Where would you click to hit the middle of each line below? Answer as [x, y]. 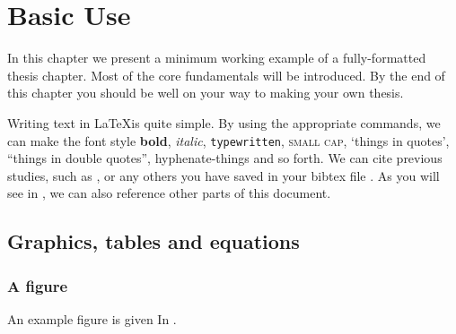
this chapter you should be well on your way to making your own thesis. [206, 93]
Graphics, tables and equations [153, 241]
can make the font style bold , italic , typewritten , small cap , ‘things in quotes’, [228, 140]
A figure [38, 285]
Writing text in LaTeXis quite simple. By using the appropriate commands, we [224, 122]
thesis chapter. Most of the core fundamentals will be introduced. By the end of [226, 75]
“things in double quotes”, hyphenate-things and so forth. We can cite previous [225, 158]
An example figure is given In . [92, 318]
